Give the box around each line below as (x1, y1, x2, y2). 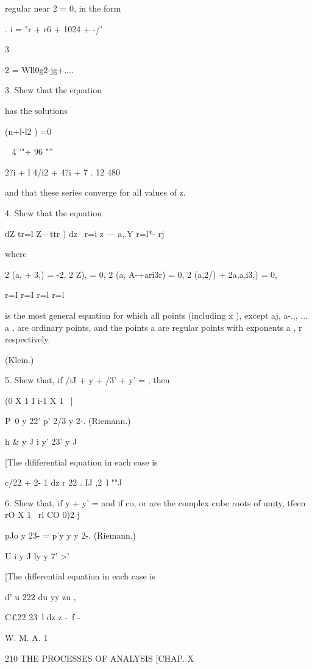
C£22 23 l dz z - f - (5, 611, 80, 623)
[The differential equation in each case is (5, 570, 155, 582)
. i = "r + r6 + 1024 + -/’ (5, 22, 103, 35)
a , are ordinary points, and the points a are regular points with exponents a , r (5, 320, 302, 333)
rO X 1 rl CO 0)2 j (5, 508, 80, 521)
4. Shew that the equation (5, 206, 102, 219)
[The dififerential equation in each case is (5, 455, 158, 468)
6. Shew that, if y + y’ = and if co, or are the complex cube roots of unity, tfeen (5, 496, 306, 509)
